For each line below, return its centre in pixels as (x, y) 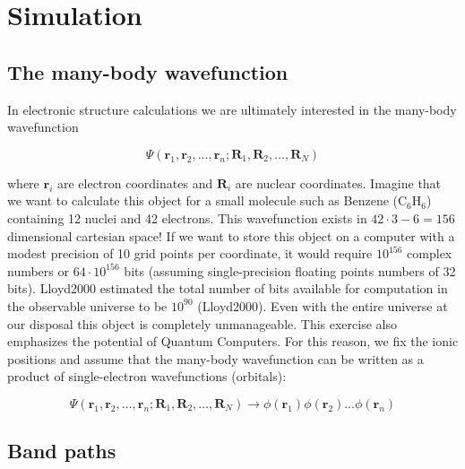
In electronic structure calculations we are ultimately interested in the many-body (232, 109)
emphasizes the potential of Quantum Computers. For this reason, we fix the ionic (233, 341)
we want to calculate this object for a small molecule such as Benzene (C (207, 200)
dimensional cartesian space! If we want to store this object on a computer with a (231, 235)
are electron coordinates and (135, 182)
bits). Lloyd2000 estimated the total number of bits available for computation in (228, 288)
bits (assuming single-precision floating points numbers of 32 (290, 270)
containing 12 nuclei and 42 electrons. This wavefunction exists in (187, 217)
